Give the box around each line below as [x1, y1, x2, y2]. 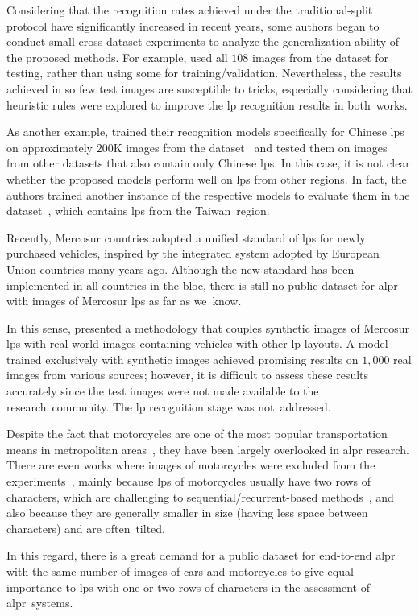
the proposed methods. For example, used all [6, 48, 228, 65]
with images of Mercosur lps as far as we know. [6, 292, 242, 309]
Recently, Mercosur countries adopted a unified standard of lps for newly [6, 229, 366, 246]
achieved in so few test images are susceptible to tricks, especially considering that [6, 80, 413, 97]
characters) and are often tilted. [6, 519, 165, 536]
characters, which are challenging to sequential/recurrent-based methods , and [6, 488, 394, 505]
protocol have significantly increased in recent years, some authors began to [6, 17, 380, 34]
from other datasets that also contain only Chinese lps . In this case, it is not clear [6, 155, 410, 172]
